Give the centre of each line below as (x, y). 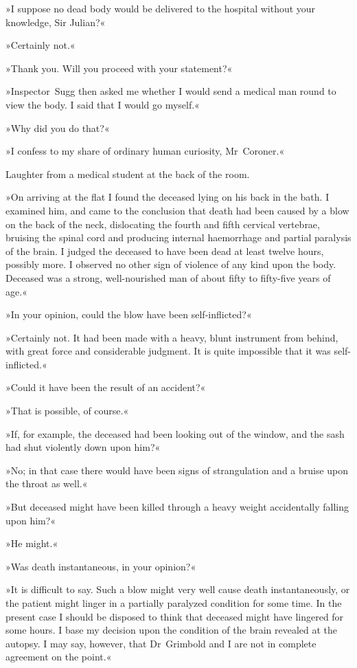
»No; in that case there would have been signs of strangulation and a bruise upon (177, 470)
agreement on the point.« (59, 657)
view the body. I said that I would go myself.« (103, 104)
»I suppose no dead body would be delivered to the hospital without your (161, 8)
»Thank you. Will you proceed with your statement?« (119, 68)
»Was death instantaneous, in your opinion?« (101, 566)
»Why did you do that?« (58, 127)
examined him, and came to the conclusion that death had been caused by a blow (177, 210)
